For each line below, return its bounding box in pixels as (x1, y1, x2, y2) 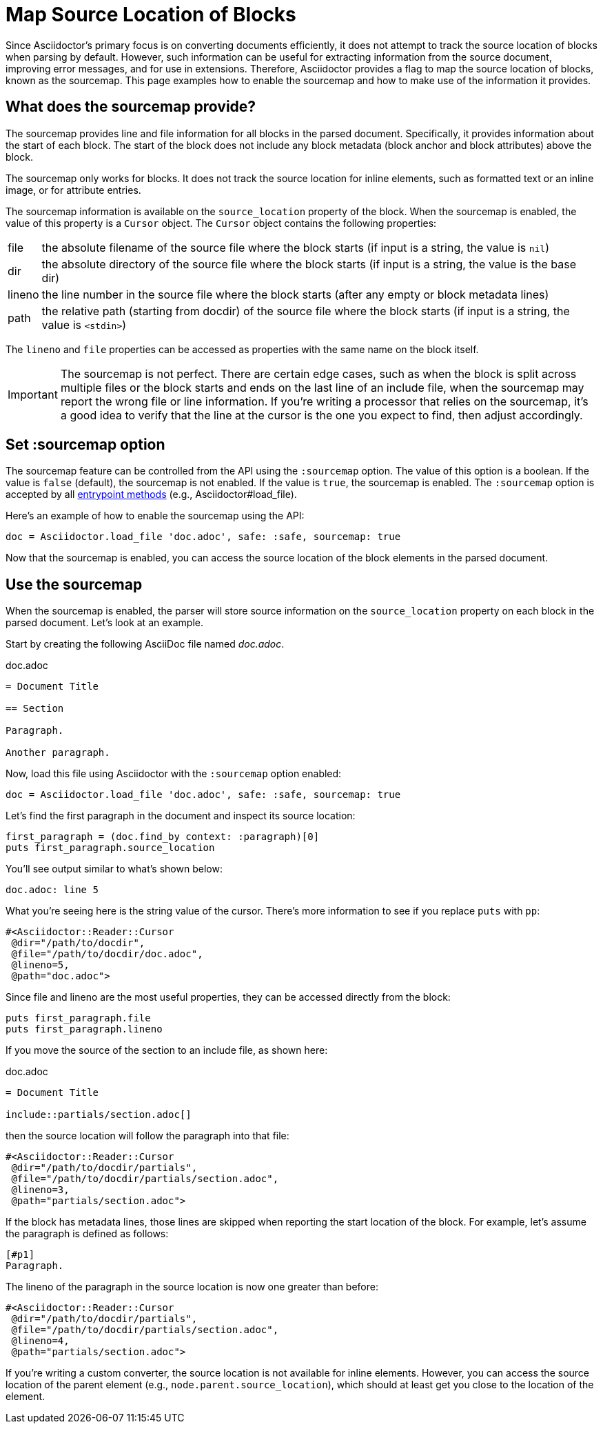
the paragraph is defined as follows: (6, 1228, 169, 1240)
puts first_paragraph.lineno (6, 1023, 163, 1035)
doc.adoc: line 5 (6, 884, 99, 896)
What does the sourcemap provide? (6, 98, 256, 116)
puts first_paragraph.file (6, 1012, 151, 1024)
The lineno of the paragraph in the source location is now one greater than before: (6, 1281, 378, 1293)
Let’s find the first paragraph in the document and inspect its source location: (6, 810, 356, 822)
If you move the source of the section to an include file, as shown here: (6, 1044, 328, 1057)
